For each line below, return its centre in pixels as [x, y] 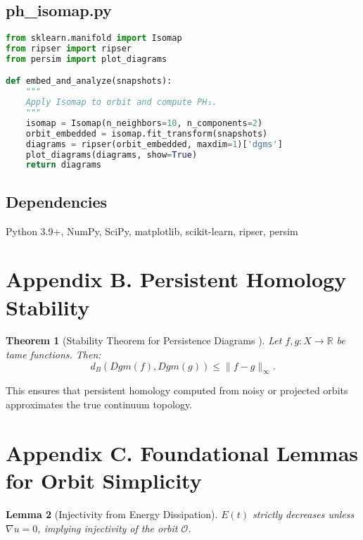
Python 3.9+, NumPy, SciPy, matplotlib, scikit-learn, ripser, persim [152, 231]
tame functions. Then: [53, 354]
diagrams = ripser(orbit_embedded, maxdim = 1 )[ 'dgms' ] [154, 144]
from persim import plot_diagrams [87, 59]
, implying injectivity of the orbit [108, 528]
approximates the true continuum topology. [99, 404]
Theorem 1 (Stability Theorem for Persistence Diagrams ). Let [144, 340]
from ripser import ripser [69, 49]
